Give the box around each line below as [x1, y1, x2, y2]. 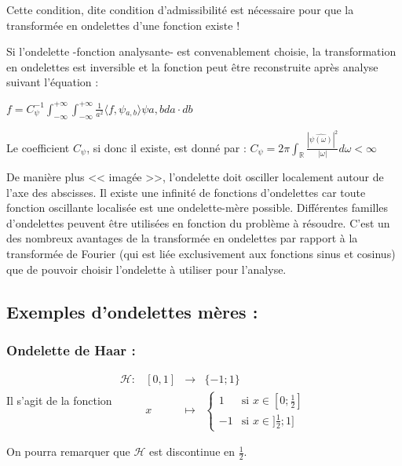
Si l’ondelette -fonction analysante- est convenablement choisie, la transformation [6, 43, 397, 60]
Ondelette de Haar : [6, 340, 136, 359]
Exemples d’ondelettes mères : [6, 299, 258, 323]
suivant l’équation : [6, 74, 99, 90]
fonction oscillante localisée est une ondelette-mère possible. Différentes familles [6, 199, 389, 216]
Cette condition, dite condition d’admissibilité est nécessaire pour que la [6, 2, 354, 17]
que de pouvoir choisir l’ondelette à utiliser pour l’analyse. [6, 260, 287, 277]
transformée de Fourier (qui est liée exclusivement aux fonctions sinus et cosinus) [6, 245, 396, 261]
